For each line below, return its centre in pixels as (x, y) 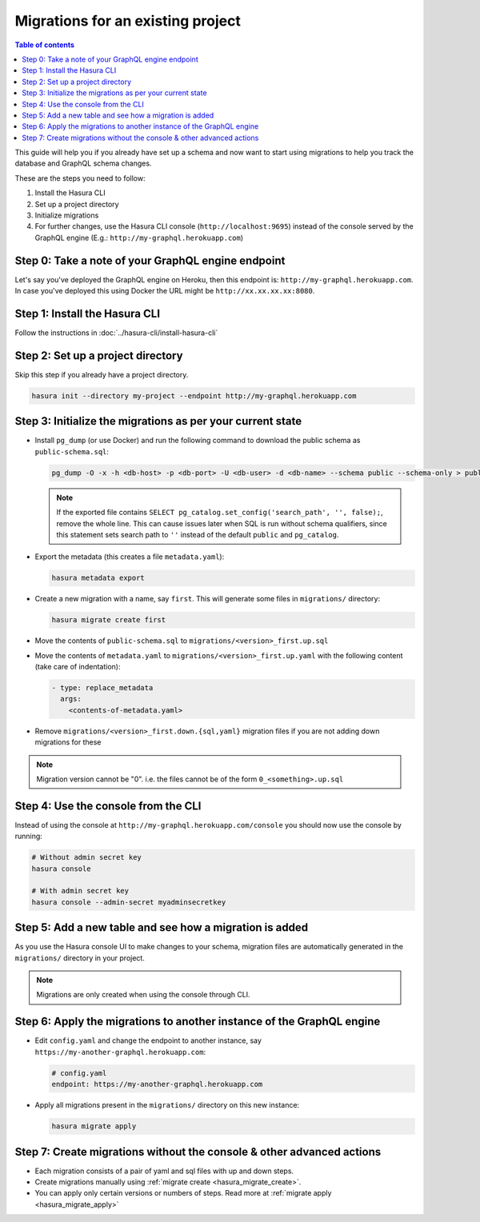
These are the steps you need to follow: (80, 178)
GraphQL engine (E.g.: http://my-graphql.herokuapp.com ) (139, 238)
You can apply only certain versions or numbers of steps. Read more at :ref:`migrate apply (183, 1193)
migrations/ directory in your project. (80, 958)
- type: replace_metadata (102, 688)
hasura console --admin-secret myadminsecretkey (129, 902)
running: (29, 837)
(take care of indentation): (78, 667)
